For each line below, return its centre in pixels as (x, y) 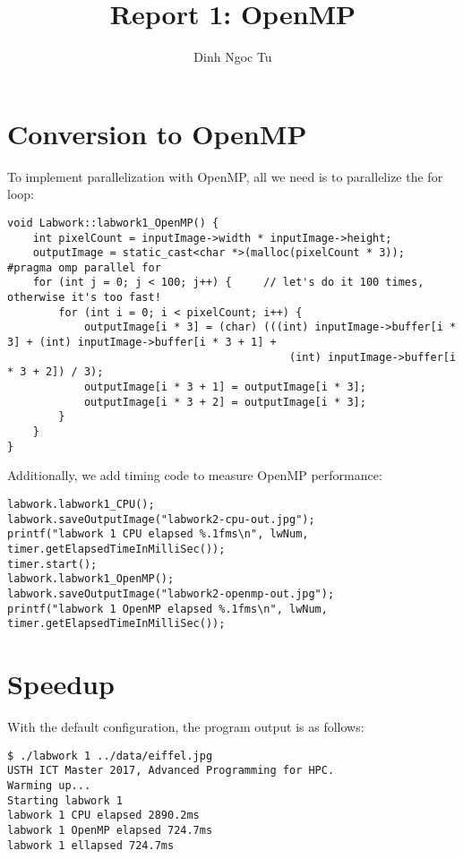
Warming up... (49, 785)
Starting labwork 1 (65, 800)
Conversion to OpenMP (157, 133)
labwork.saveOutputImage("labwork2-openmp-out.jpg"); (171, 593)
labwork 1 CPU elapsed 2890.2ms (103, 816)
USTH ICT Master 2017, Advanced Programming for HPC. (171, 771)
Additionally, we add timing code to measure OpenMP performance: (195, 475)
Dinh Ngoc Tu (233, 57)
